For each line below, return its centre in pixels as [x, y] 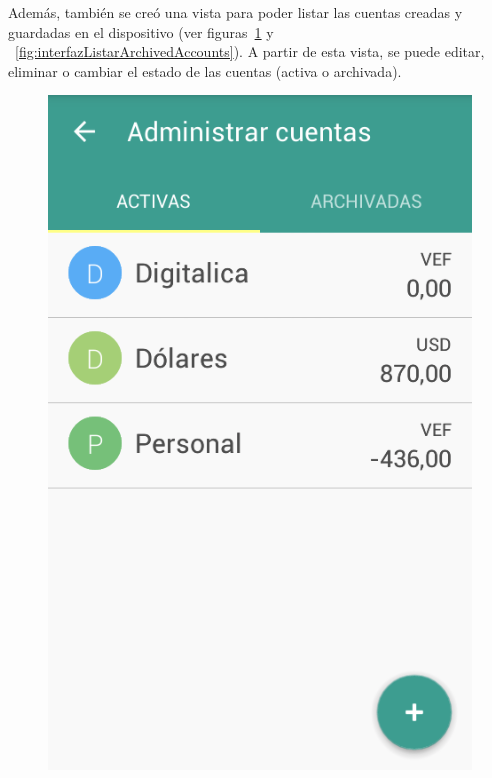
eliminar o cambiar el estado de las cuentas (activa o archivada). [205, 70]
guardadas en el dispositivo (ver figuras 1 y [141, 31]
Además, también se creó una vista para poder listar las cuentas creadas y [235, 12]
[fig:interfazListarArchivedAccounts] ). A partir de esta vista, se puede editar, [250, 51]
